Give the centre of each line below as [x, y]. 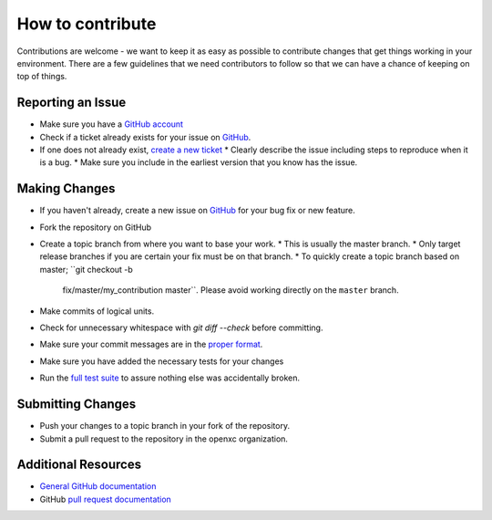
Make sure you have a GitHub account [112, 124]
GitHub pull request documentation [106, 499]
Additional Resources [79, 465]
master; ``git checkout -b [87, 269]
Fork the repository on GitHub [96, 227]
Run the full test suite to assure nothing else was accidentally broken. [170, 378]
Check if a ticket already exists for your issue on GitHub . [145, 137]
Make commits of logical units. [97, 311]
